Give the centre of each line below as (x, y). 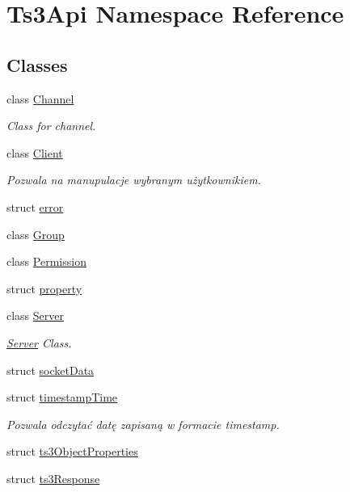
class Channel (40, 98)
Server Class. (39, 342)
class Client (35, 152)
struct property (44, 288)
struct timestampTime (62, 397)
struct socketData (51, 370)
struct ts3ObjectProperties (72, 451)
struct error (35, 206)
